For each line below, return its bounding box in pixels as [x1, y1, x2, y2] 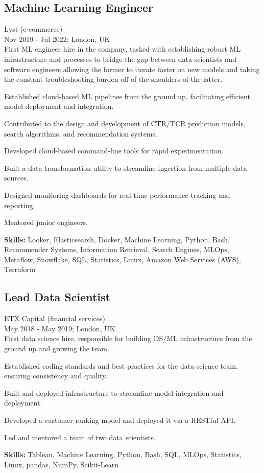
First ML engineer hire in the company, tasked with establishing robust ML [4, 43, 241, 54]
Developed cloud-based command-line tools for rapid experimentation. [4, 145, 224, 156]
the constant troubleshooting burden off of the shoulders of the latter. [4, 74, 223, 84]
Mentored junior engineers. [4, 217, 88, 228]
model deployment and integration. [4, 101, 114, 111]
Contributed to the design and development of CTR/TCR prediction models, [4, 118, 246, 128]
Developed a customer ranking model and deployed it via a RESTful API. [4, 415, 236, 425]
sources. [4, 172, 29, 183]
